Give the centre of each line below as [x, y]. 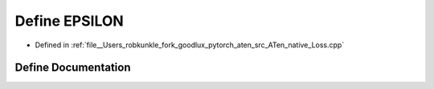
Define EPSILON [69, 21]
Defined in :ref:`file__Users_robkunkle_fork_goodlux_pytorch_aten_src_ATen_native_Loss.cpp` [190, 45]
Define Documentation [73, 68]
